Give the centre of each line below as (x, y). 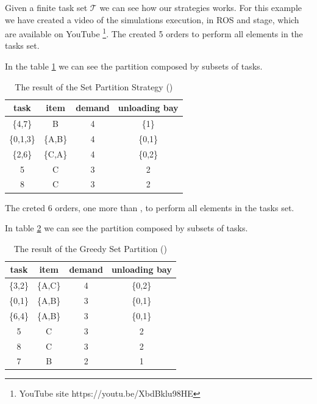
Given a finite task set (46, 7)
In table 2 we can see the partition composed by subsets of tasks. (126, 228)
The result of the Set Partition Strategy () (94, 86)
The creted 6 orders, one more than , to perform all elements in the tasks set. (150, 207)
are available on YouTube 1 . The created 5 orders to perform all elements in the (154, 33)
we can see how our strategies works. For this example (201, 7)
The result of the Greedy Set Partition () (91, 248)
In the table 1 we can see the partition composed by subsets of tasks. (134, 66)
